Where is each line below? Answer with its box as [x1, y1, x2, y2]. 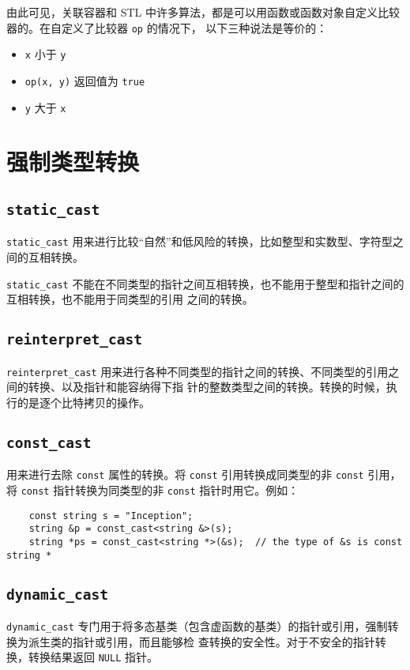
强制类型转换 [6, 145, 140, 178]
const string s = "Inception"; [28, 510, 194, 521]
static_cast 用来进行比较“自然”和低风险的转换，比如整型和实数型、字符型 [6, 233, 393, 250]
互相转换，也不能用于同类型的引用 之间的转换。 [6, 291, 254, 307]
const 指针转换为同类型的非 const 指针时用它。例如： [21, 481, 299, 498]
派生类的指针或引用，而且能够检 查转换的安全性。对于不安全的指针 [28, 633, 375, 649]
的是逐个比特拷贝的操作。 [17, 393, 150, 410]
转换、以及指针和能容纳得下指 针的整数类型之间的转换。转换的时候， [28, 378, 386, 395]
